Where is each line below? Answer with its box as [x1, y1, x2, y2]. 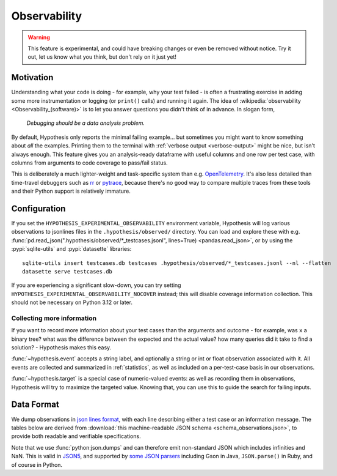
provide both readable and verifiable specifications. [11, 433, 141, 440]
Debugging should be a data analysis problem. [26, 119, 145, 127]
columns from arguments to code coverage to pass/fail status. [11, 159, 168, 166]
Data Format [11, 400, 59, 410]
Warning [27, 34, 50, 41]
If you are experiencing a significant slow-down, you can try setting [11, 281, 181, 289]
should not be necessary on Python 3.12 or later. [11, 299, 132, 306]
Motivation [11, 72, 54, 83]
